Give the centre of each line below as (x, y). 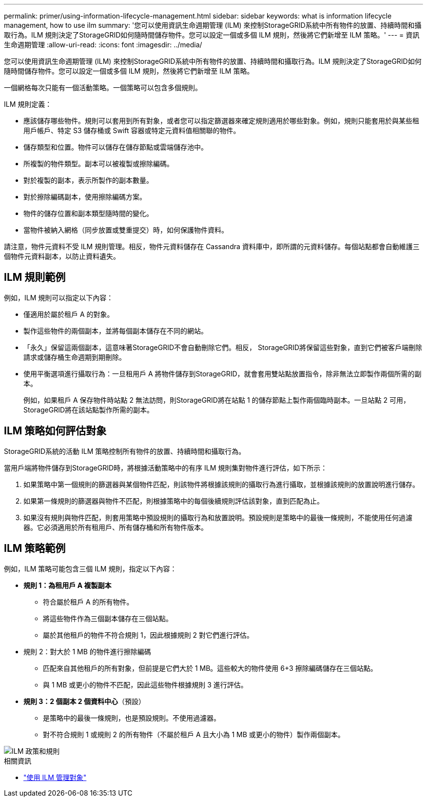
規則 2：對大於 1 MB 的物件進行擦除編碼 (87, 651)
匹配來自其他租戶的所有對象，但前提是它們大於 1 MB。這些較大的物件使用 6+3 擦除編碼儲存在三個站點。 (210, 668)
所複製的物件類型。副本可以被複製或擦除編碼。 (98, 164)
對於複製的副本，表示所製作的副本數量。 (88, 180)
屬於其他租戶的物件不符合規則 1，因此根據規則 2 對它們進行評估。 (148, 635)
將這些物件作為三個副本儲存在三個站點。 (108, 618)
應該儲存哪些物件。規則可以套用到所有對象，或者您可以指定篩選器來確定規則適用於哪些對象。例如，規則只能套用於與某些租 (221, 121)
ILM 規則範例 (35, 277)
